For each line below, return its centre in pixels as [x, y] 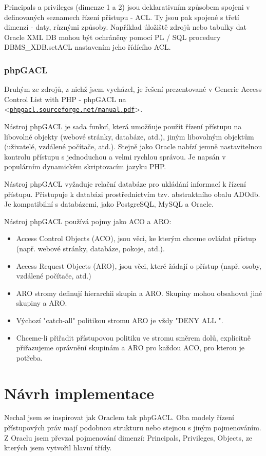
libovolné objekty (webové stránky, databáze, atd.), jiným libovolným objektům [129, 136]
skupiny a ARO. [42, 303]
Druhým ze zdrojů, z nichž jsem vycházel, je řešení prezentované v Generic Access [133, 89]
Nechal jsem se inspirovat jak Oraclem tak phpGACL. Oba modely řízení [119, 417]
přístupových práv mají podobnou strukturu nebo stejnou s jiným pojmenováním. [133, 428]
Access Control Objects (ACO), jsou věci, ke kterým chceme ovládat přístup [136, 238]
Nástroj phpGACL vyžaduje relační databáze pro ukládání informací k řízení [125, 184]
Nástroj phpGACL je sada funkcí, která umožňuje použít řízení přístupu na [123, 126]
